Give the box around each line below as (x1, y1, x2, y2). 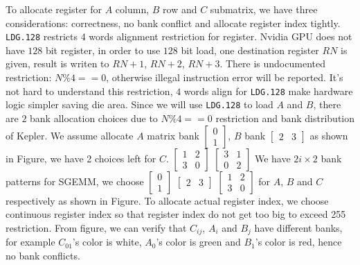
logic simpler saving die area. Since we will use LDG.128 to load (6, 97, 273, 112)
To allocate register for (6, 2, 102, 16)
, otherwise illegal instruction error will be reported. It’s (106, 70, 343, 85)
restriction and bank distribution (215, 110, 355, 125)
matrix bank (147, 128, 199, 142)
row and (163, 2, 197, 16)
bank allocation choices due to (30, 110, 158, 125)
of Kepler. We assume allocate (6, 128, 134, 142)
